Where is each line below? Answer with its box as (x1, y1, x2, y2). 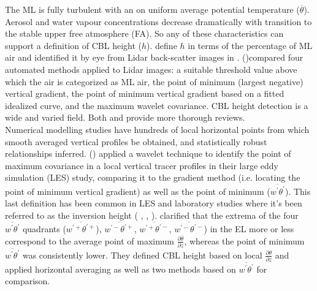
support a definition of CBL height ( (5, 39, 142, 51)
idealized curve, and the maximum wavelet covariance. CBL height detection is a (5, 99, 308, 111)
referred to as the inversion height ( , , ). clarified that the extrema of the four (5, 208, 299, 221)
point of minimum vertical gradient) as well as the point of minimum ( (5, 184, 270, 197)
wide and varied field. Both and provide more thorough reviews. (5, 111, 245, 124)
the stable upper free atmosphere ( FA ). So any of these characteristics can (5, 27, 284, 40)
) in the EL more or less (204, 222, 294, 235)
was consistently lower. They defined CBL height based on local (22, 248, 262, 261)
